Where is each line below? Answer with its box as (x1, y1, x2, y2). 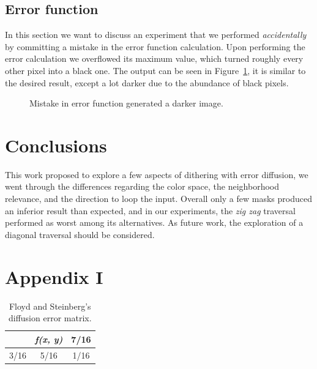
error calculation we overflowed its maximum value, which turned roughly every (5, 52, 304, 65)
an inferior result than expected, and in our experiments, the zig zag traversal (5, 204, 296, 217)
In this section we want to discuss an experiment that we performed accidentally (5, 28, 307, 41)
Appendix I (5, 264, 103, 289)
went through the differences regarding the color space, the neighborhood (5, 180, 280, 193)
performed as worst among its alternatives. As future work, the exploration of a (5, 216, 304, 229)
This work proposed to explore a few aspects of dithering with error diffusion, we (5, 168, 308, 181)
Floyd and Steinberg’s (9, 299, 91, 312)
